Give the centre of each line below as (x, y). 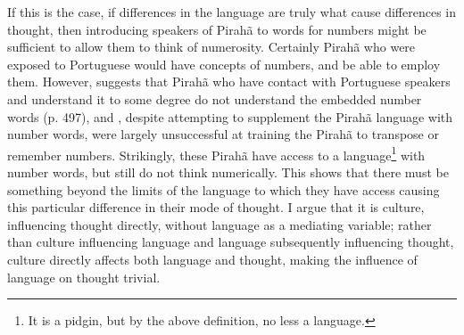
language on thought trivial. (84, 277)
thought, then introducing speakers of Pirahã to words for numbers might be (217, 29)
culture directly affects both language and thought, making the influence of (212, 259)
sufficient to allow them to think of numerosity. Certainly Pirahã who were (211, 47)
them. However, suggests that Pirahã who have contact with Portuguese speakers (229, 82)
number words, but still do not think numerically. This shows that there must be (228, 172)
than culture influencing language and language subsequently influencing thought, (231, 242)
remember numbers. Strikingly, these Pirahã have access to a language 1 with (216, 153)
